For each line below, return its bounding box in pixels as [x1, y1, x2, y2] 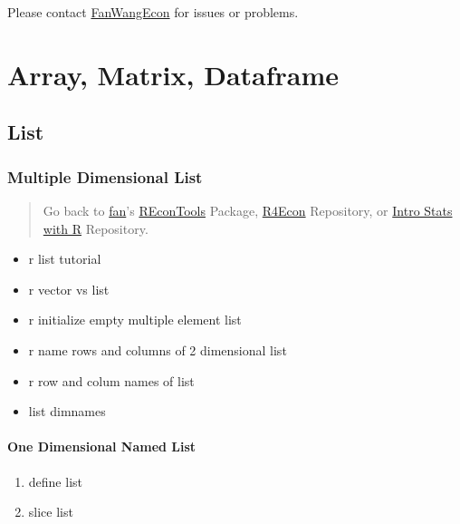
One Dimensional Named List [7, 437, 196, 456]
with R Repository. [43, 218, 149, 238]
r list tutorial [28, 249, 101, 268]
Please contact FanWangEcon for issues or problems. [7, 3, 299, 21]
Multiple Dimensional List [7, 165, 203, 188]
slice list [28, 502, 73, 521]
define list [28, 471, 82, 490]
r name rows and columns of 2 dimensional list [28, 340, 287, 359]
